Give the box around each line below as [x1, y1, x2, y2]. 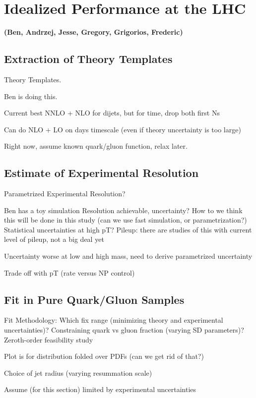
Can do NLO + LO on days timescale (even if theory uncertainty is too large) [4, 124, 241, 134]
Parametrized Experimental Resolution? [4, 188, 126, 199]
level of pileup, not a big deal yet [4, 234, 104, 244]
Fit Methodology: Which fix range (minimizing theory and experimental [4, 315, 223, 325]
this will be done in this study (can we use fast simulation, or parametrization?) [4, 215, 247, 225]
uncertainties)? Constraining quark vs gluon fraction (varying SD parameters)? [4, 325, 244, 335]
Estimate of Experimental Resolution [4, 165, 199, 180]
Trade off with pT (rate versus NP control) [4, 267, 135, 278]
